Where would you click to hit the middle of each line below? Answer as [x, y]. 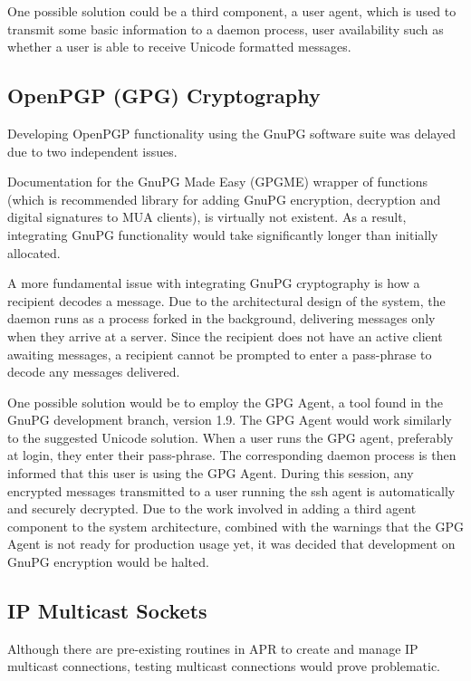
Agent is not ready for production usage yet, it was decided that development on [231, 544]
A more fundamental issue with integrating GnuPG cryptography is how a [214, 283]
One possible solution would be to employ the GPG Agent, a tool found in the [225, 402]
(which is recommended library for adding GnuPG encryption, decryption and [224, 199]
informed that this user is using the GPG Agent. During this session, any [211, 473]
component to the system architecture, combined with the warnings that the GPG [235, 526]
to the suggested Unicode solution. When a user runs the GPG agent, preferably [231, 437]
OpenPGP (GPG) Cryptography [164, 96]
